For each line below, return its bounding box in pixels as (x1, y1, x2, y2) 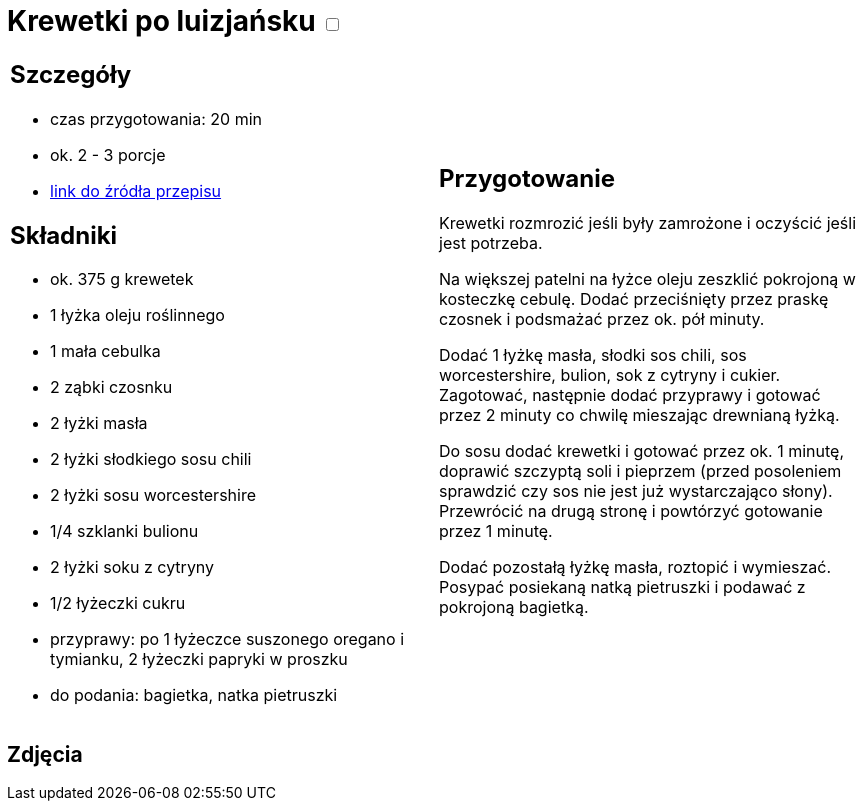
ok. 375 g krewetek (50, 269, 194, 290)
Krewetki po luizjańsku (7, 4, 316, 38)
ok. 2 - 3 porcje (50, 144, 166, 165)
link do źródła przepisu (50, 180, 222, 201)
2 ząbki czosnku (50, 377, 173, 398)
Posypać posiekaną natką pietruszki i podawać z (439, 577, 806, 598)
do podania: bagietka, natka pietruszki (50, 685, 338, 706)
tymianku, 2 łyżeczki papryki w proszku (50, 649, 348, 670)
